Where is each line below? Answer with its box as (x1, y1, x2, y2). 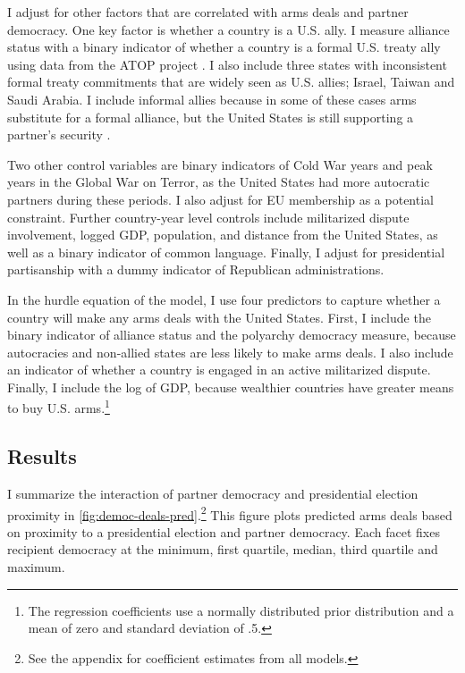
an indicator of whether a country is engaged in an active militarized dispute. (7, 360, 431, 379)
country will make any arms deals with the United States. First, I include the (7, 307, 431, 326)
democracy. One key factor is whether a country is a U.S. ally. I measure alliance (7, 20, 450, 38)
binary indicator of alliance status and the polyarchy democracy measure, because (7, 325, 456, 344)
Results (7, 442, 77, 470)
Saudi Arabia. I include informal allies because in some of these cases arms (7, 89, 417, 108)
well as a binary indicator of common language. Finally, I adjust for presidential (7, 242, 445, 261)
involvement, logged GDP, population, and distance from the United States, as (7, 225, 438, 244)
